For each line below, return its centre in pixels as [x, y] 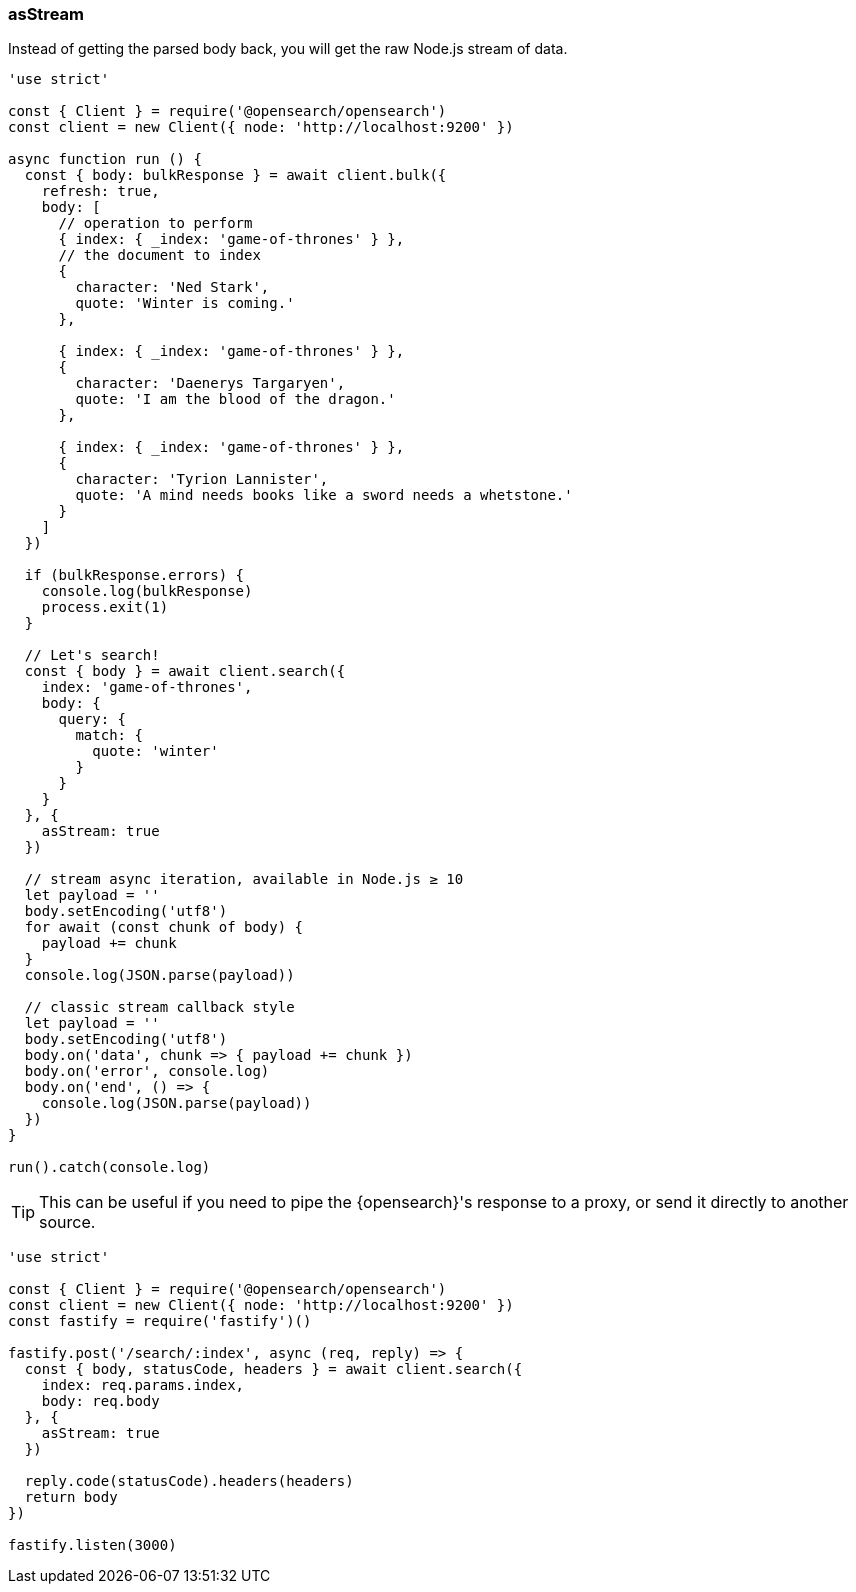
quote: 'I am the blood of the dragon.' [235, 399]
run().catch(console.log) [109, 1167]
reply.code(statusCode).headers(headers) [189, 1481]
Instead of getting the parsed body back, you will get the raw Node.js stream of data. [288, 49]
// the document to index [159, 255]
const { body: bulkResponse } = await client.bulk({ [235, 175]
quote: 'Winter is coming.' [185, 303]
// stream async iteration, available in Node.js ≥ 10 [244, 879]
